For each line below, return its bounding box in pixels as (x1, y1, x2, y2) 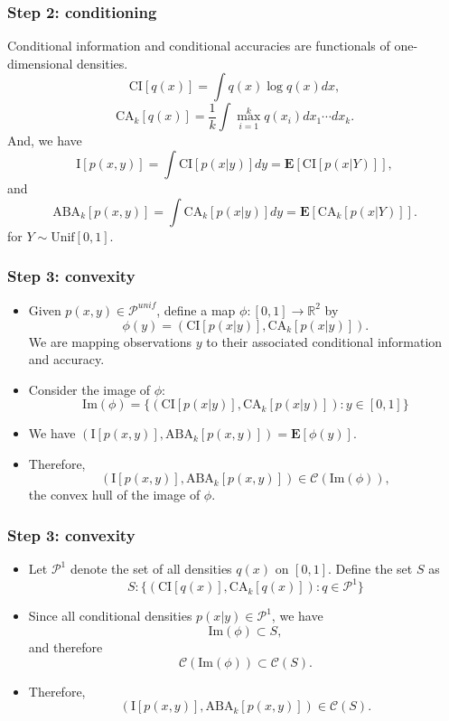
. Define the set (328, 559, 413, 578)
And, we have (7, 131, 82, 150)
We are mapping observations (28, 332, 192, 351)
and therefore (28, 637, 103, 656)
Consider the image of (28, 379, 151, 398)
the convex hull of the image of (28, 485, 201, 504)
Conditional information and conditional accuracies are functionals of (7, 36, 390, 55)
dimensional (7, 53, 73, 72)
